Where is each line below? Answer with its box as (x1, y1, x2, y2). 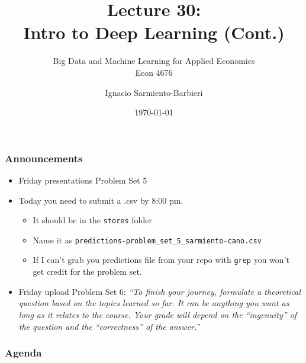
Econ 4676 (135, 66, 173, 78)
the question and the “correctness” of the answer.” (18, 320, 200, 332)
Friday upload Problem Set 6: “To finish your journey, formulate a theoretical (18, 285, 301, 297)
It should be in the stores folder (33, 214, 152, 226)
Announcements (5, 150, 83, 165)
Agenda (5, 345, 42, 360)
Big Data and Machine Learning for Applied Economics (53, 54, 255, 67)
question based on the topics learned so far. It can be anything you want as (18, 297, 289, 309)
